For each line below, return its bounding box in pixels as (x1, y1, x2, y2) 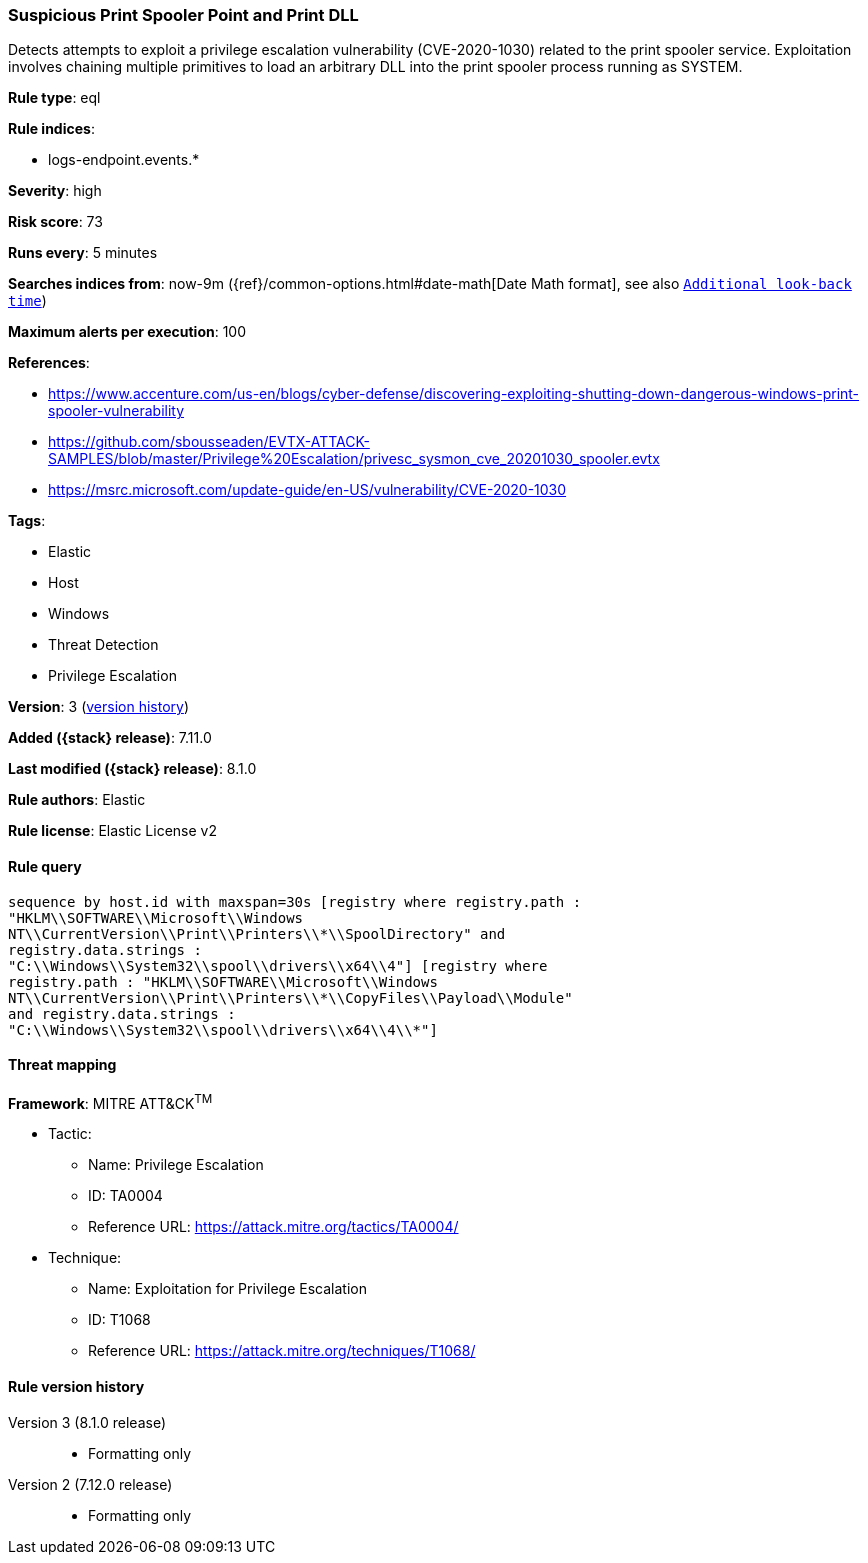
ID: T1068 (88, 1311, 151, 1329)
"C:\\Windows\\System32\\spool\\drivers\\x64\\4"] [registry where (8, 957, 548, 974)
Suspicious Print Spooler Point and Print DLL (8, 5, 359, 25)
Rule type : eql (8, 89, 101, 107)
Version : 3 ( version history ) (8, 698, 190, 716)
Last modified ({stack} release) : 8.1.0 (8, 760, 257, 778)
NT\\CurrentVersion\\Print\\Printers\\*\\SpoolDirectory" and (8, 925, 506, 942)
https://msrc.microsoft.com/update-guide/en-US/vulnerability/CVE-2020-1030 (48, 481, 567, 499)
